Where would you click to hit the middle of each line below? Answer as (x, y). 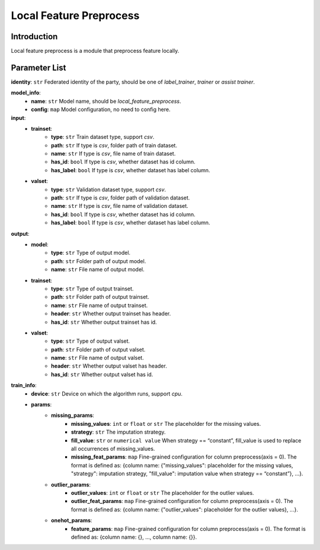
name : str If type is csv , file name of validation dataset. (120, 206)
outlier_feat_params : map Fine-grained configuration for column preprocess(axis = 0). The (182, 501)
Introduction (34, 37)
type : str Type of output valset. (91, 341)
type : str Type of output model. (91, 253)
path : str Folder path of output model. (99, 261)
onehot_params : (72, 520)
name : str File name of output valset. (98, 358)
